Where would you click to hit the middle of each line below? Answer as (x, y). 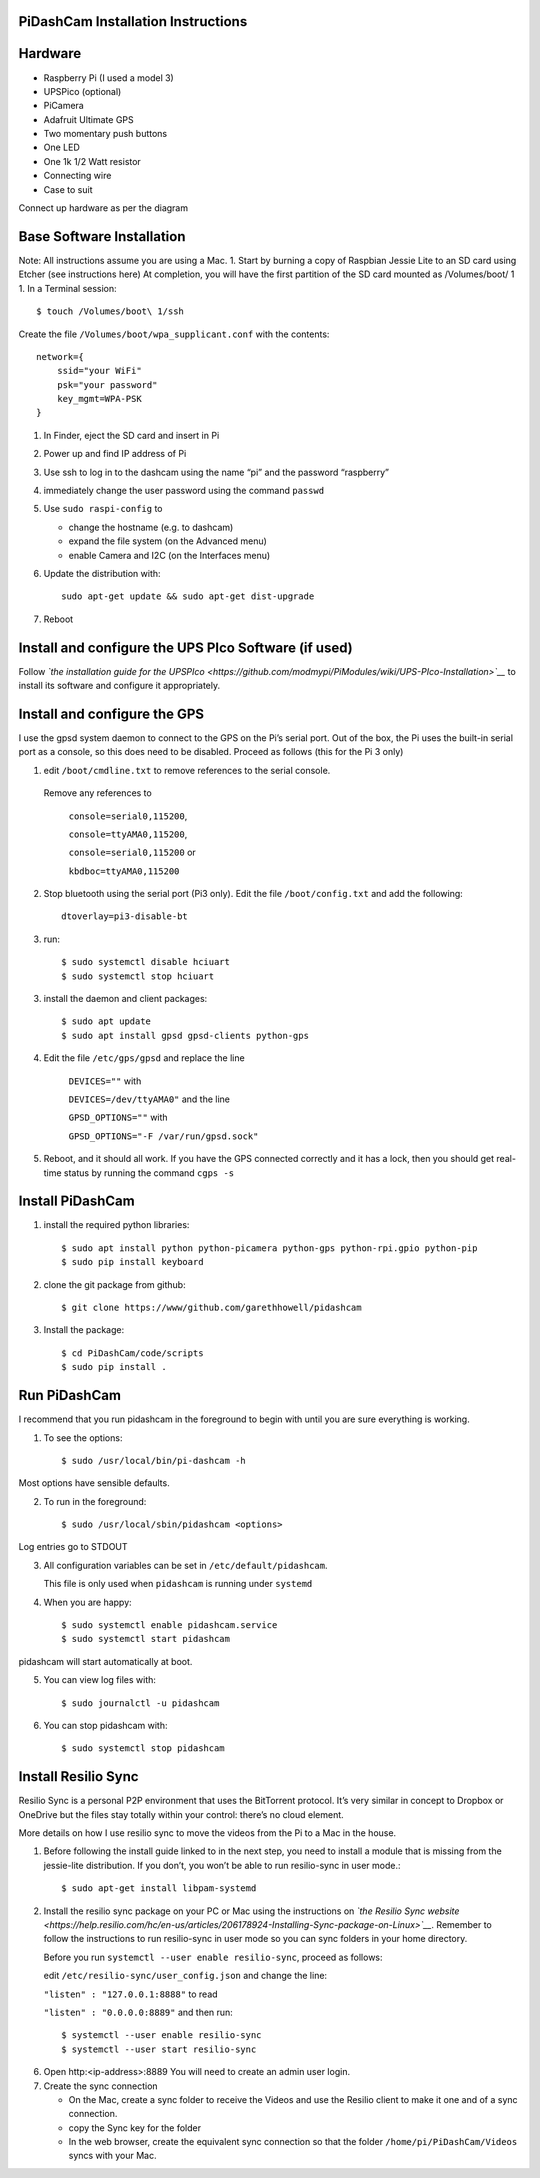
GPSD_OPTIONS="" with (118, 1117)
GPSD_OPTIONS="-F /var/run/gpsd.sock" (163, 1136)
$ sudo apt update (106, 1021)
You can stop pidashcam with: (105, 1725)
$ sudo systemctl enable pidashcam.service (169, 1625)
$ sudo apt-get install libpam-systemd (159, 1888)
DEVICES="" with (105, 1081)
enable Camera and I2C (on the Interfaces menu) (169, 555)
